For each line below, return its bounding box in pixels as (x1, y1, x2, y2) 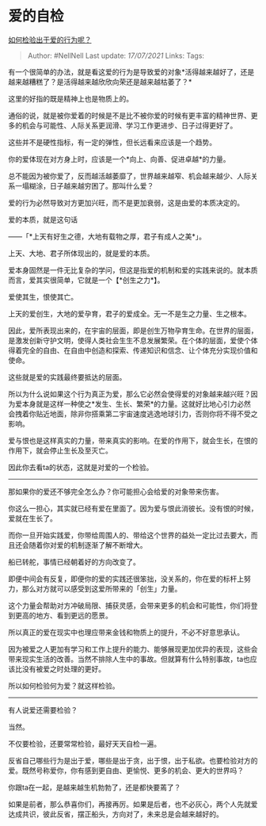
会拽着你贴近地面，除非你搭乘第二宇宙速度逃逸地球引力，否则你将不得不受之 (8, 409, 258, 419)
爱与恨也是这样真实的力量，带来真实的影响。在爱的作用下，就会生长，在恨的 (8, 435, 258, 445)
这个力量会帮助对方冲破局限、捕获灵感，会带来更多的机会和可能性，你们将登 (8, 600, 258, 610)
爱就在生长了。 (8, 513, 57, 523)
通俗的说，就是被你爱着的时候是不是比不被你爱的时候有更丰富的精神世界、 (8, 110, 251, 120)
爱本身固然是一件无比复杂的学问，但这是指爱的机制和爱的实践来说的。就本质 (8, 265, 258, 274)
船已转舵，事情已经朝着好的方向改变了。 (8, 556, 140, 567)
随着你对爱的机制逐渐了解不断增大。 (28, 540, 147, 549)
